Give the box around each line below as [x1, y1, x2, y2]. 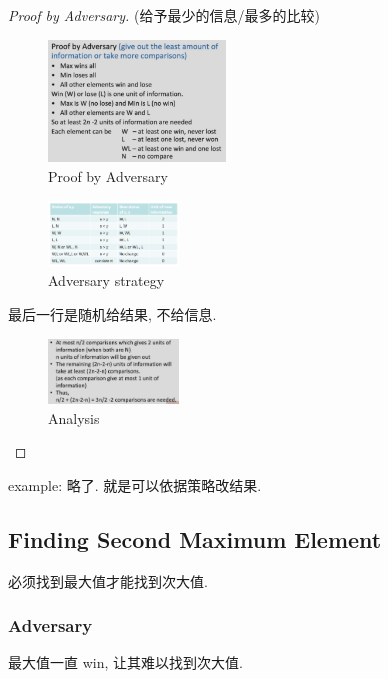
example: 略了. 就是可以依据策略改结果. [8, 474, 262, 495]
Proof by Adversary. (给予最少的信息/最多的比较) [8, 5, 320, 25]
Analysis [48, 407, 100, 428]
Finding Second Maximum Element [8, 523, 382, 554]
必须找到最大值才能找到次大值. [8, 570, 208, 591]
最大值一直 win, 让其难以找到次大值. [8, 652, 243, 673]
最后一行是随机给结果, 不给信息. [8, 303, 217, 324]
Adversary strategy [48, 270, 165, 291]
